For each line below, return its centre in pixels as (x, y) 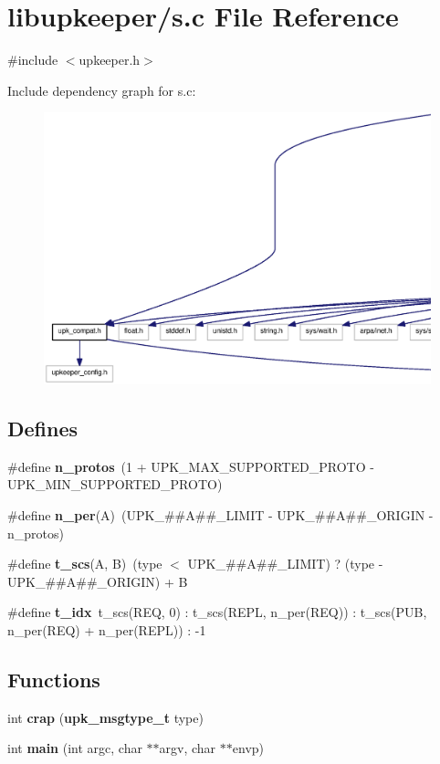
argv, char (188, 748)
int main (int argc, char (75, 748)
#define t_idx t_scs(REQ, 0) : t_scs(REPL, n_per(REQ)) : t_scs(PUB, (217, 612)
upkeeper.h (110, 60)
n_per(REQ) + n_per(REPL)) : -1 (107, 629)
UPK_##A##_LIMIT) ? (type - (285, 564)
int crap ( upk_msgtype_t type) (105, 717)
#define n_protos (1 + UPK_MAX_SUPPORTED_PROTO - (191, 466)
